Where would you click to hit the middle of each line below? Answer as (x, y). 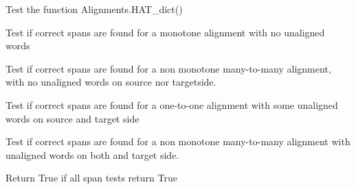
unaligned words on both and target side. (92, 154)
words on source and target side (73, 118)
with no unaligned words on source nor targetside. (111, 82)
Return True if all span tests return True (91, 178)
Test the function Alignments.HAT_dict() (94, 9)
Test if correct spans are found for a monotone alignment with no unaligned (165, 32)
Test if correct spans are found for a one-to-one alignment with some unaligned (172, 104)
